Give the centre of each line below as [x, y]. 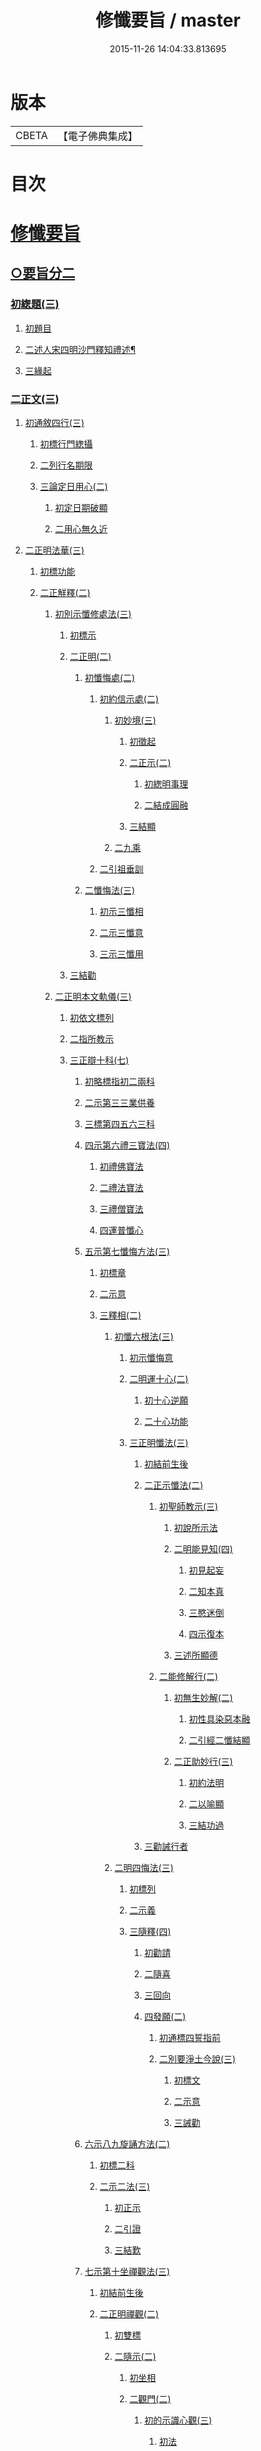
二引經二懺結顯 [219, 1740]
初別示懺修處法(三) [93, 614]
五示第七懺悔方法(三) [127, 1252]
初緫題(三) [35, 304]
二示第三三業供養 [119, 1103]
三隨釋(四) [150, 1932]
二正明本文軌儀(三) [93, 997]
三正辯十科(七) [99, 1060]
